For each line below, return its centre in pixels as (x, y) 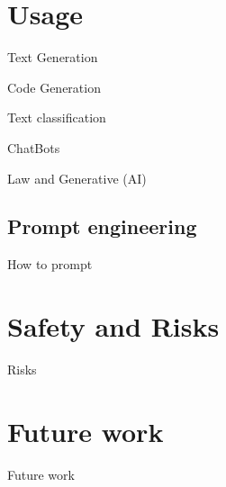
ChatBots (34, 147)
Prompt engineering (102, 226)
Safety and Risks (113, 326)
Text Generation (53, 57)
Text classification (57, 117)
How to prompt (50, 264)
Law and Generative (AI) (77, 178)
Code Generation (54, 87)
